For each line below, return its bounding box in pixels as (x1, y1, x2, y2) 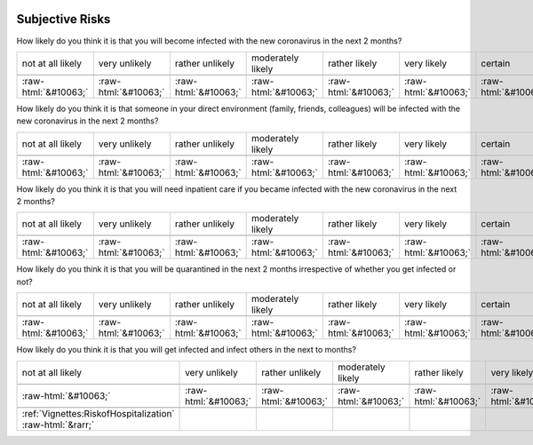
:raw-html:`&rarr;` (21, 418, 95, 431)
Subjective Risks (16, 12, 111, 27)
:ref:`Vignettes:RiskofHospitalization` (21, 407, 175, 419)
